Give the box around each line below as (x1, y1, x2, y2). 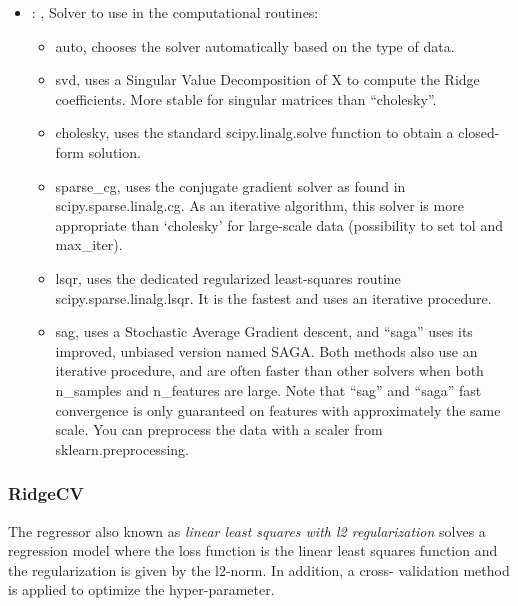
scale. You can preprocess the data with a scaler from (55, 419, 383, 440)
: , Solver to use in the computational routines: (31, 2, 319, 22)
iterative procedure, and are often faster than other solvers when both (55, 360, 484, 381)
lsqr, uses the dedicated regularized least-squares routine (55, 267, 401, 288)
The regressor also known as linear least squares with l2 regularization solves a (8, 520, 486, 541)
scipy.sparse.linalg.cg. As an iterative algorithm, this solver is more (55, 195, 464, 216)
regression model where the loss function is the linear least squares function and (8, 540, 498, 561)
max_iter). (55, 234, 123, 255)
